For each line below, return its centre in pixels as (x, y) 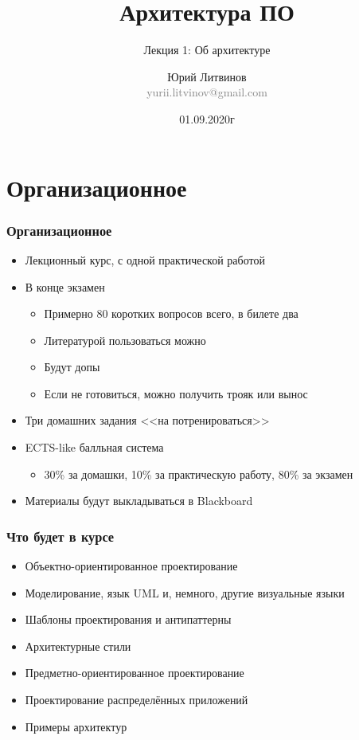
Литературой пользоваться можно (125, 340)
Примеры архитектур (76, 726)
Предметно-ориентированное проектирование (135, 673)
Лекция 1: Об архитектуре (207, 50)
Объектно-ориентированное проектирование (131, 566)
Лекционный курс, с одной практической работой (145, 259)
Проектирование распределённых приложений (137, 700)
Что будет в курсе (60, 536)
